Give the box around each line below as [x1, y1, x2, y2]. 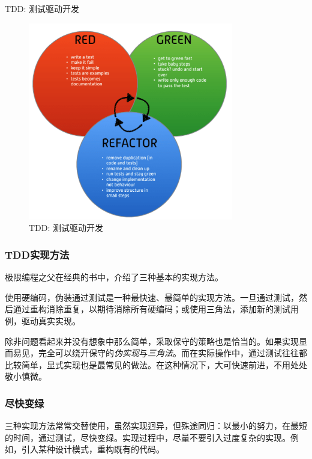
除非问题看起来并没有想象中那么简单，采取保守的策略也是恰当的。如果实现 [5, 334, 299, 347]
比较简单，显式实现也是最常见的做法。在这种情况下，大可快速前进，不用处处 [5, 358, 307, 371]
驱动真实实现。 [21, 314, 80, 327]
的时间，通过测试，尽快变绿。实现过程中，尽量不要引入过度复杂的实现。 [5, 431, 290, 443]
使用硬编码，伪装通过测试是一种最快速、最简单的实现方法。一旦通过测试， [5, 291, 299, 303]
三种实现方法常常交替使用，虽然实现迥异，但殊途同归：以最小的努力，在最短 [5, 419, 307, 432]
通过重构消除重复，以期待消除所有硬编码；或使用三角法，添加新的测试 [13, 303, 290, 315]
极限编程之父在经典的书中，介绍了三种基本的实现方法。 [5, 271, 223, 283]
